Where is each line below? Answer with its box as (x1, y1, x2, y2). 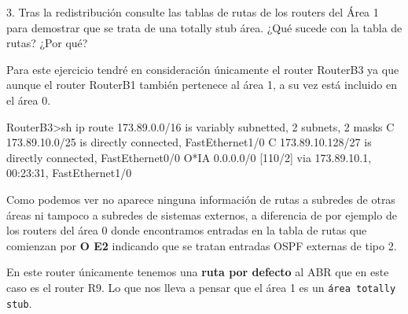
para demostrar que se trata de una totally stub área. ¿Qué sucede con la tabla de (6, 19, 402, 35)
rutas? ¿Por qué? (6, 35, 88, 51)
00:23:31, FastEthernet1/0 (6, 164, 132, 181)
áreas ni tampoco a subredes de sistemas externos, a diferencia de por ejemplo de (6, 206, 397, 223)
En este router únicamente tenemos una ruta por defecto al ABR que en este (6, 264, 389, 280)
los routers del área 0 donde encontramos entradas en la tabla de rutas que (6, 222, 367, 238)
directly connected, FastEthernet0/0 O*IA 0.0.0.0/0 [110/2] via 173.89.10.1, (6, 149, 372, 165)
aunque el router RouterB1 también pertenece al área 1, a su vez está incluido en (6, 76, 397, 93)
